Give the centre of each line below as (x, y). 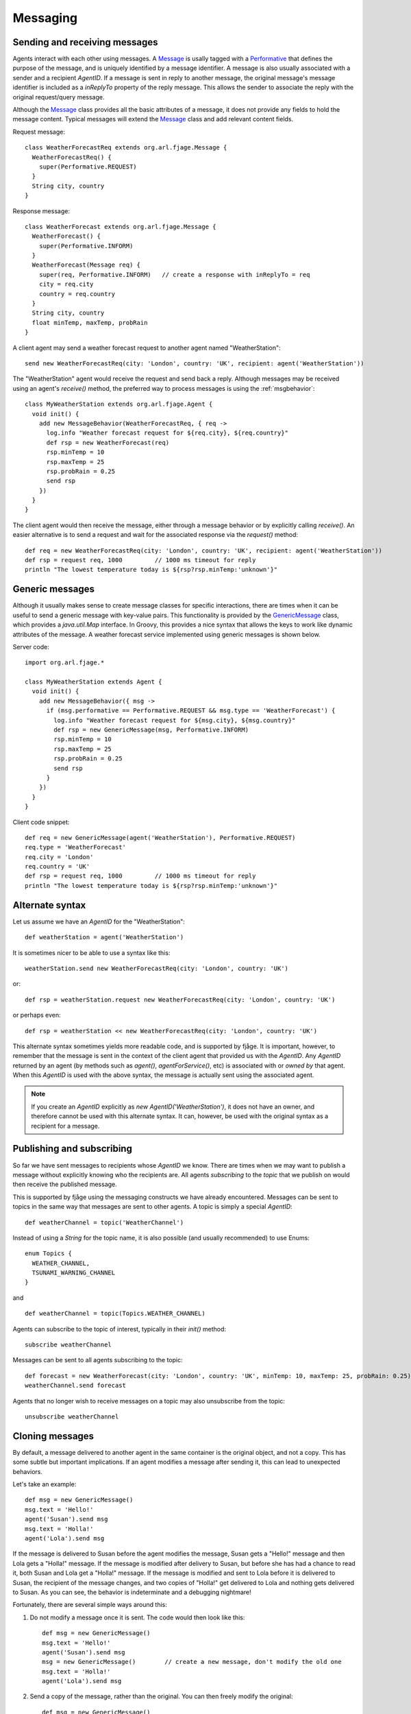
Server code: (31, 647)
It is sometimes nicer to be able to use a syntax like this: (91, 952)
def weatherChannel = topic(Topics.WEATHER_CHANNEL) (115, 1314)
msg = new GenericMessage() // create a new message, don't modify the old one (192, 1662)
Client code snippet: (41, 822)
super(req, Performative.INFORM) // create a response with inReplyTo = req (174, 275)
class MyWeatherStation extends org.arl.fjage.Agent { (119, 404)
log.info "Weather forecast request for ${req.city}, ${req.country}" (167, 433)
